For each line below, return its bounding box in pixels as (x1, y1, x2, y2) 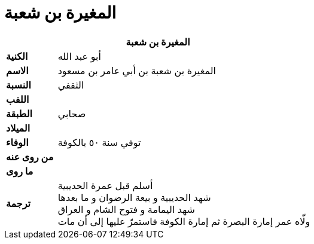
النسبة (6, 78, 31, 91)
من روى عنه (6, 150, 54, 163)
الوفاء (6, 136, 29, 148)
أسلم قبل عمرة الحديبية (57, 179, 153, 191)
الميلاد (6, 121, 31, 134)
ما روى (6, 164, 33, 177)
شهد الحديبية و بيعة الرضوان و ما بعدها (57, 191, 211, 203)
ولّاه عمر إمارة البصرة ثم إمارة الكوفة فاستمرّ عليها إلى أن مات (57, 215, 310, 227)
